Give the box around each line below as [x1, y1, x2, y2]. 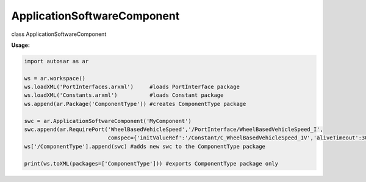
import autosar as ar [24, 58, 89, 65]
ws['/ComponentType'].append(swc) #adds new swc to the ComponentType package [24, 143, 265, 150]
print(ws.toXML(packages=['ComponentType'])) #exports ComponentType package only [24, 160, 279, 167]
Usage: [11, 41, 30, 49]
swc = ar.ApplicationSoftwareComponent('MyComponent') [24, 117, 192, 124]
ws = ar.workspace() [24, 75, 85, 82]
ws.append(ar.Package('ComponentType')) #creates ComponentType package [24, 100, 246, 107]
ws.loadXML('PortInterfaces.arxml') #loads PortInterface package [24, 83, 240, 91]
